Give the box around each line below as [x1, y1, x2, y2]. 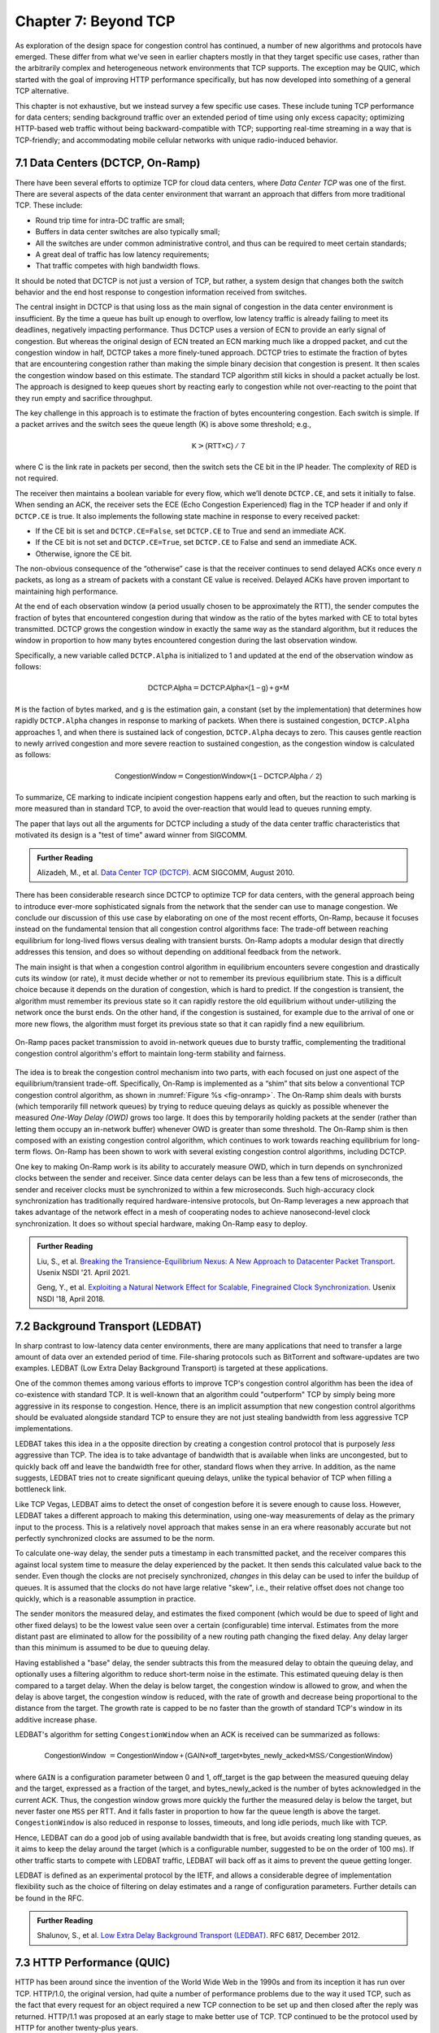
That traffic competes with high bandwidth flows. [35, 261, 201, 271]
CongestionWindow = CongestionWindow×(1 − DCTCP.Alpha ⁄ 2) [115, 771, 323, 781]
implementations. [15, 1424, 73, 1434]
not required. [15, 473, 59, 483]
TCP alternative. [15, 86, 69, 96]
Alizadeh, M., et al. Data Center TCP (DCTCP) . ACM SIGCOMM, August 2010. [37, 867, 295, 877]
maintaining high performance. [15, 586, 119, 596]
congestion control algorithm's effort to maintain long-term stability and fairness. [15, 1049, 286, 1059]
